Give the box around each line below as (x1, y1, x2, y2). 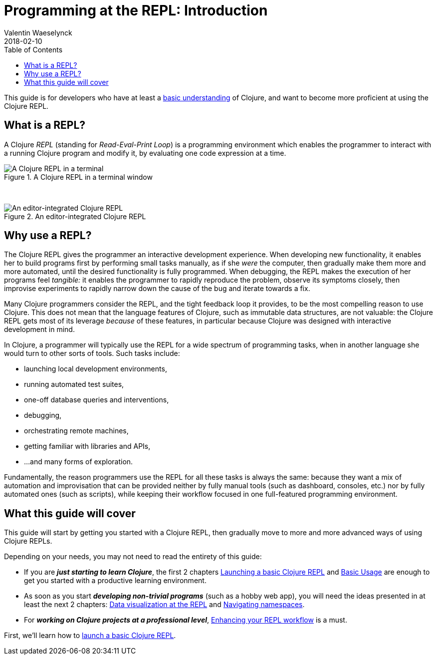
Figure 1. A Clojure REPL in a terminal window (4, 172, 153, 181)
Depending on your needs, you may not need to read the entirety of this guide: (4, 552, 262, 561)
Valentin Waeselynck (4, 28, 72, 37)
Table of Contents (4, 45, 63, 54)
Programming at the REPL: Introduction (4, 2, 268, 19)
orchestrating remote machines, (24, 426, 129, 435)
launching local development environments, (24, 364, 167, 373)
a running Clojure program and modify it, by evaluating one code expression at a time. (4, 148, 286, 157)
